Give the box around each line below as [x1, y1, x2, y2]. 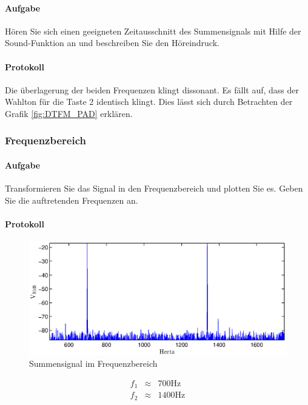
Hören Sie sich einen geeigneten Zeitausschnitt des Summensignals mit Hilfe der [5, 24, 301, 37]
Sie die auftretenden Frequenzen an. [5, 193, 138, 206]
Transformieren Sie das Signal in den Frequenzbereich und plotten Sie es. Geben [5, 182, 303, 195]
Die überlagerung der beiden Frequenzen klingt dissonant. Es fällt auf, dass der [5, 83, 299, 96]
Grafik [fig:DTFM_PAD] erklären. [5, 107, 133, 119]
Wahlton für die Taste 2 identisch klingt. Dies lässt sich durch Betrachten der [5, 95, 293, 108]
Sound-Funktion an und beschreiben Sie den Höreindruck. [5, 36, 219, 49]
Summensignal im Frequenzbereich [29, 357, 158, 370]
